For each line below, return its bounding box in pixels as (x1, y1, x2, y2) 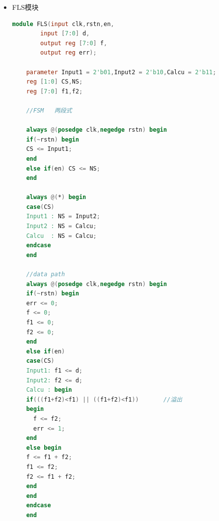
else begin (26, 444, 62, 451)
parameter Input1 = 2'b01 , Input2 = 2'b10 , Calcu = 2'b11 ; (26, 68, 217, 76)
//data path (26, 271, 65, 278)
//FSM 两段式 (26, 107, 72, 114)
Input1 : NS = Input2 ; (26, 213, 100, 220)
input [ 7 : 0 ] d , (40, 30, 90, 37)
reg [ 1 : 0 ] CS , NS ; (26, 78, 83, 86)
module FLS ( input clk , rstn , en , (12, 20, 114, 28)
